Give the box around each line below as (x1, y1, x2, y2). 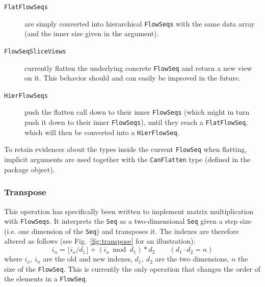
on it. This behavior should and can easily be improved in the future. (24, 72, 241, 83)
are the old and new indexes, (43, 253, 132, 264)
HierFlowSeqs (4, 92, 48, 99)
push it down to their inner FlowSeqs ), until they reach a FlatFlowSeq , (24, 117, 248, 127)
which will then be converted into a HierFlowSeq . (24, 126, 179, 137)
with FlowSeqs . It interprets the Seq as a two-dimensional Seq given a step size (4, 216, 251, 226)
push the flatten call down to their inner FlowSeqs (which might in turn (24, 107, 250, 117)
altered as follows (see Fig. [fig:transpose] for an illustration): (4, 236, 196, 246)
